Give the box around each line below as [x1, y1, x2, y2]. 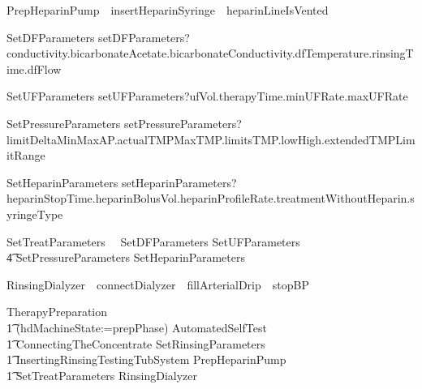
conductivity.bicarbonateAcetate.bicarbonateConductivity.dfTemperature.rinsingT [6, 45, 414, 62]
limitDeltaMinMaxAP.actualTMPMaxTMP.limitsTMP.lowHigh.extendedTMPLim [6, 130, 416, 147]
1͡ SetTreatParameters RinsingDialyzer [6, 366, 198, 383]
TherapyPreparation [6, 303, 108, 320]
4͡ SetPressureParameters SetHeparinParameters [6, 249, 245, 266]
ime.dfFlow [6, 60, 62, 77]
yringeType [6, 205, 63, 222]
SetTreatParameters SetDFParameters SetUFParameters [6, 233, 300, 250]
